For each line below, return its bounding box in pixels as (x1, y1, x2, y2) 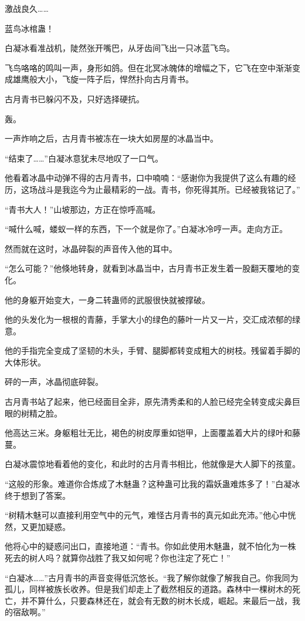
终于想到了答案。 (5, 489, 70, 501)
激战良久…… (5, 2, 49, 14)
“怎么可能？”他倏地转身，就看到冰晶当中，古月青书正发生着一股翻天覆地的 (5, 262, 292, 274)
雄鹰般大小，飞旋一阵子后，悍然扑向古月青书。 (12, 73, 194, 85)
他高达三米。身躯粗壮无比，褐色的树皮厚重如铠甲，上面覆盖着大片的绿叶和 (5, 427, 292, 439)
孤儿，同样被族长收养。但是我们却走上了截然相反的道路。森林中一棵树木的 (5, 583, 292, 595)
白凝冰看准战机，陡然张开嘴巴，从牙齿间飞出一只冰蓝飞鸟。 (5, 42, 235, 54)
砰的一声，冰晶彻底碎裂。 (5, 375, 103, 388)
